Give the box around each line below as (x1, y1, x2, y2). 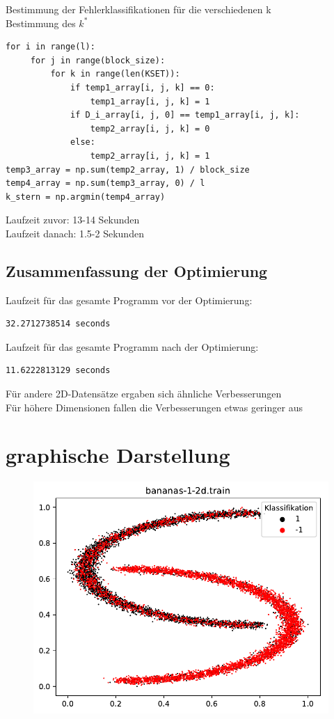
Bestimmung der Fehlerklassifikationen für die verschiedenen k (6, 2, 271, 16)
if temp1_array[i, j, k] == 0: (70, 82, 215, 93)
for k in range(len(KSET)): (50, 69, 180, 79)
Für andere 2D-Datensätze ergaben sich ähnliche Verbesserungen (6, 386, 282, 401)
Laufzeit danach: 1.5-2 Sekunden (6, 226, 144, 240)
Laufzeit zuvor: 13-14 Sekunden (6, 212, 140, 227)
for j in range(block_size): (30, 55, 166, 65)
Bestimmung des (6, 15, 76, 30)
